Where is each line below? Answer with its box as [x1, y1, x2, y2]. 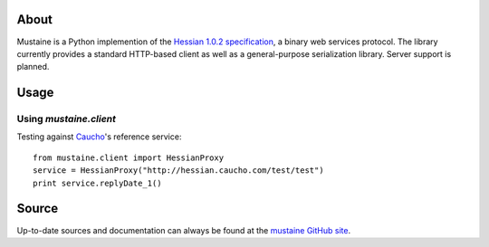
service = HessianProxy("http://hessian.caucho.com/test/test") [33, 166, 325, 176]
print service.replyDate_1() [33, 177, 162, 188]
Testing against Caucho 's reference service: [16, 131, 182, 142]
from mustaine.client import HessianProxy [33, 152, 225, 163]
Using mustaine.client [16, 113, 117, 126]
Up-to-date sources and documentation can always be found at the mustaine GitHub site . [16, 224, 351, 235]
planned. [16, 62, 50, 72]
